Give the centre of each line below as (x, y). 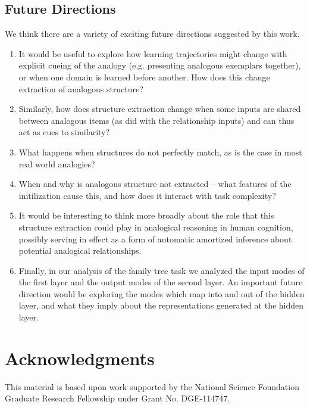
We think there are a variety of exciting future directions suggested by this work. (152, 34)
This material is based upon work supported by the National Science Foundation (152, 386)
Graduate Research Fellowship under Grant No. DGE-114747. (118, 398)
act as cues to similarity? (64, 132)
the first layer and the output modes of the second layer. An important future (161, 282)
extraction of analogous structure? (81, 88)
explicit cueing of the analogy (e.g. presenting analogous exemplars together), (160, 65)
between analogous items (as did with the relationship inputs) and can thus (156, 120)
